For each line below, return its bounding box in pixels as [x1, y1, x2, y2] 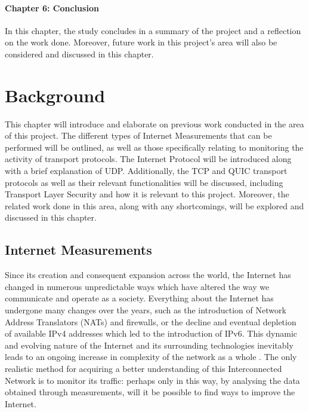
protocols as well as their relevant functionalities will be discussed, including [5, 176, 283, 188]
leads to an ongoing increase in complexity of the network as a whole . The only [5, 350, 297, 363]
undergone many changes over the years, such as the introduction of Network [5, 304, 286, 316]
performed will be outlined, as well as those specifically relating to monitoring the [5, 141, 304, 153]
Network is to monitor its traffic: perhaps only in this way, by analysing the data [5, 374, 300, 386]
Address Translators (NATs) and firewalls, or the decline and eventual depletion [5, 315, 296, 328]
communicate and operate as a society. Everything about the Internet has [5, 292, 274, 304]
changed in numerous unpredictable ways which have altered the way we [5, 280, 270, 292]
